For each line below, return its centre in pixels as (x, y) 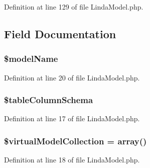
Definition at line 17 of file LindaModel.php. (72, 118)
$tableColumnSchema (49, 100)
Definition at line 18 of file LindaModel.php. (72, 160)
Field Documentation (60, 33)
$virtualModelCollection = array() (76, 141)
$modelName (31, 59)
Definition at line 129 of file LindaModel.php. (74, 7)
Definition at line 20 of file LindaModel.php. (72, 77)
